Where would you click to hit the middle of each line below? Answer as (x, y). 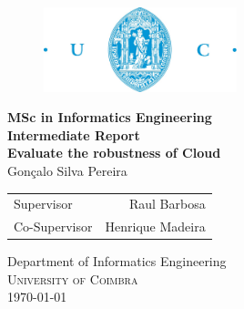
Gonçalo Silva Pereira (67, 170)
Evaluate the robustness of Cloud (114, 153)
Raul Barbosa (167, 204)
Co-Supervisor (53, 227)
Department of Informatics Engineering (117, 261)
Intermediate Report (74, 134)
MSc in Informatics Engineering (110, 117)
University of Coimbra (73, 278)
